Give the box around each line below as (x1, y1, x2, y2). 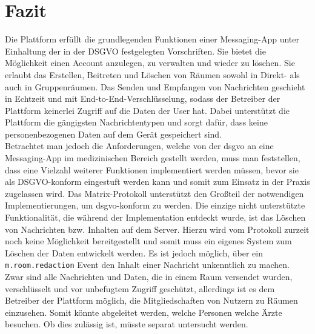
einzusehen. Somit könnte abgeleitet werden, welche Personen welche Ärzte (5, 306, 282, 318)
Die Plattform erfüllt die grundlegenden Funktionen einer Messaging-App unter (5, 33, 299, 45)
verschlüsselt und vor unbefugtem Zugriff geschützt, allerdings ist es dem (5, 282, 275, 295)
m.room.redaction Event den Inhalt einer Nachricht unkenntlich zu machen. (5, 258, 290, 271)
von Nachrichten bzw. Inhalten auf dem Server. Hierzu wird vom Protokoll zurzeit (5, 222, 310, 235)
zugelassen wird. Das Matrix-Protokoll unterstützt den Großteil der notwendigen (5, 187, 304, 199)
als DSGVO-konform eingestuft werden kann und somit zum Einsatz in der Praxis (5, 175, 310, 188)
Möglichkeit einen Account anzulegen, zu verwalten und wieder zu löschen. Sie (5, 56, 295, 69)
